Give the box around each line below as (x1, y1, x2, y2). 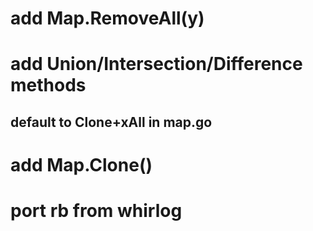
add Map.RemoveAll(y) (10, 7, 205, 30)
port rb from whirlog (10, 200, 183, 222)
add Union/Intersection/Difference (10, 53, 303, 76)
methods (10, 74, 87, 97)
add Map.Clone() (10, 153, 153, 176)
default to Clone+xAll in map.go (10, 113, 213, 131)
